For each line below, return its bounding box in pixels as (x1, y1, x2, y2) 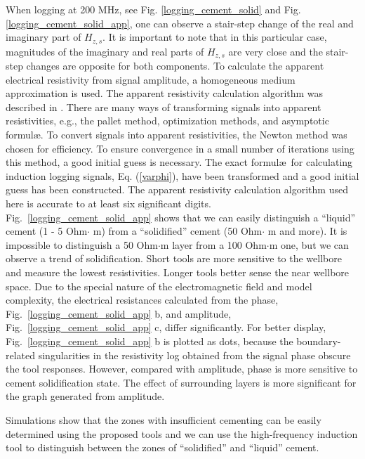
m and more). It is (267, 224, 347, 238)
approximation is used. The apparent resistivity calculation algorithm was (6, 86, 324, 101)
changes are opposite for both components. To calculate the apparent (26, 58, 324, 73)
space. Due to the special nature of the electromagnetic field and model (6, 278, 312, 293)
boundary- (296, 333, 341, 348)
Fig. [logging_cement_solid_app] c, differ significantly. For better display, (6, 320, 326, 335)
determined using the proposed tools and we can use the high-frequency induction (6, 426, 358, 441)
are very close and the (228, 44, 323, 58)
